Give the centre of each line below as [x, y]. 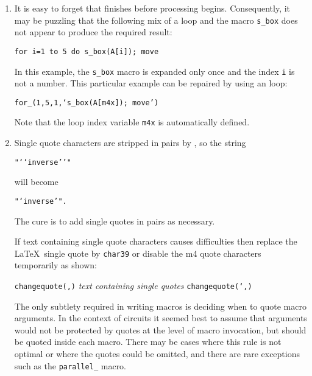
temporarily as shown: [55, 265]
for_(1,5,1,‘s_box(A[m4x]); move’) [87, 103]
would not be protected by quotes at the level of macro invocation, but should [160, 329]
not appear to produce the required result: [93, 32]
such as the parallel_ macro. [70, 365]
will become [36, 182]
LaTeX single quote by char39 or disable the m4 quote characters [138, 253]
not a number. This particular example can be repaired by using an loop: [151, 83]
